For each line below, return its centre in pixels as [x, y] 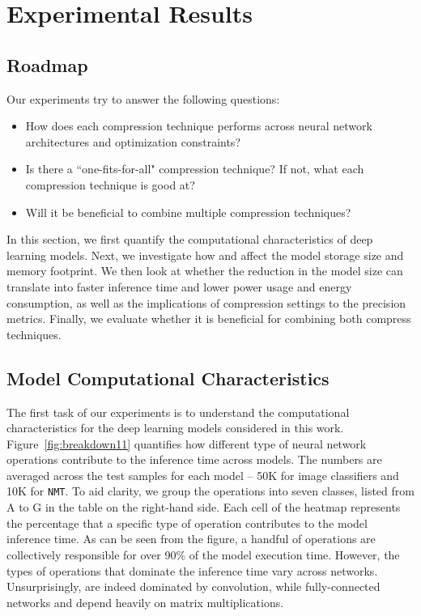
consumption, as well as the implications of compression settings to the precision [206, 302]
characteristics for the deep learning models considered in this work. [175, 428]
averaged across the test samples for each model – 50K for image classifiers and [203, 475]
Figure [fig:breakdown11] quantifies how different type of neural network [187, 443]
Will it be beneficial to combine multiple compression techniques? [188, 212]
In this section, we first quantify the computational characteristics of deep [190, 239]
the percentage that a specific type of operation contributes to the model [187, 523]
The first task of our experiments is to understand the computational [178, 412]
